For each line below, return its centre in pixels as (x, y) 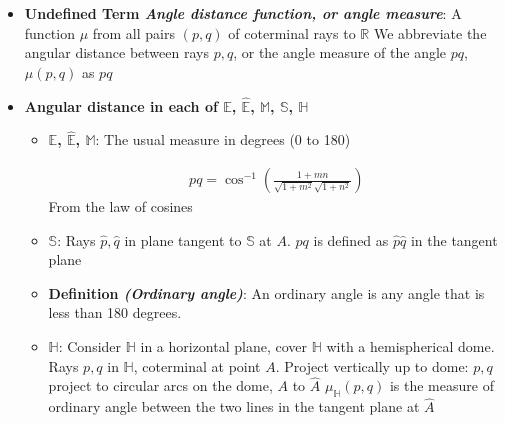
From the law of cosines (120, 206)
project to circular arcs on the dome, (160, 385)
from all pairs (133, 32)
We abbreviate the (430, 32)
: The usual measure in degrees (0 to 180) (223, 139)
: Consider (90, 346)
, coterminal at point (197, 365)
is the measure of (441, 385)
